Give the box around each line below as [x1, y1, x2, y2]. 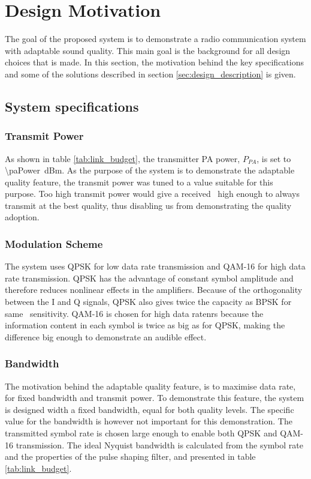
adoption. [5, 211, 40, 223]
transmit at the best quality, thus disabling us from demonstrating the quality [5, 199, 292, 211]
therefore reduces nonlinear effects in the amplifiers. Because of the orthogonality [5, 283, 303, 296]
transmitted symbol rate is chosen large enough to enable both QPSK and [5, 427, 277, 439]
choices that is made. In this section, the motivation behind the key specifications [5, 56, 304, 68]
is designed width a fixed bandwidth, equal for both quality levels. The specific [5, 403, 294, 415]
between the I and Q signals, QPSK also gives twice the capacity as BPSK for [5, 295, 292, 308]
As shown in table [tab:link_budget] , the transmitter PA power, [5, 152, 240, 164]
